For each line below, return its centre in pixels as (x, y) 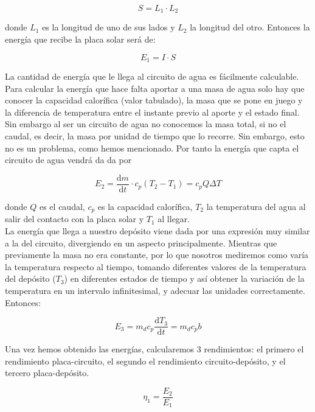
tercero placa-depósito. (47, 373)
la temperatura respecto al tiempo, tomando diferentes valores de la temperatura (156, 266)
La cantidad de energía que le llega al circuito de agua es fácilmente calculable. (152, 76)
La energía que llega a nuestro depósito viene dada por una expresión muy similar (157, 230)
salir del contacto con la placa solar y (74, 219)
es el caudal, (62, 206)
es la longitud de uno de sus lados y (109, 27)
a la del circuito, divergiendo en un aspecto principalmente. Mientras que (141, 243)
